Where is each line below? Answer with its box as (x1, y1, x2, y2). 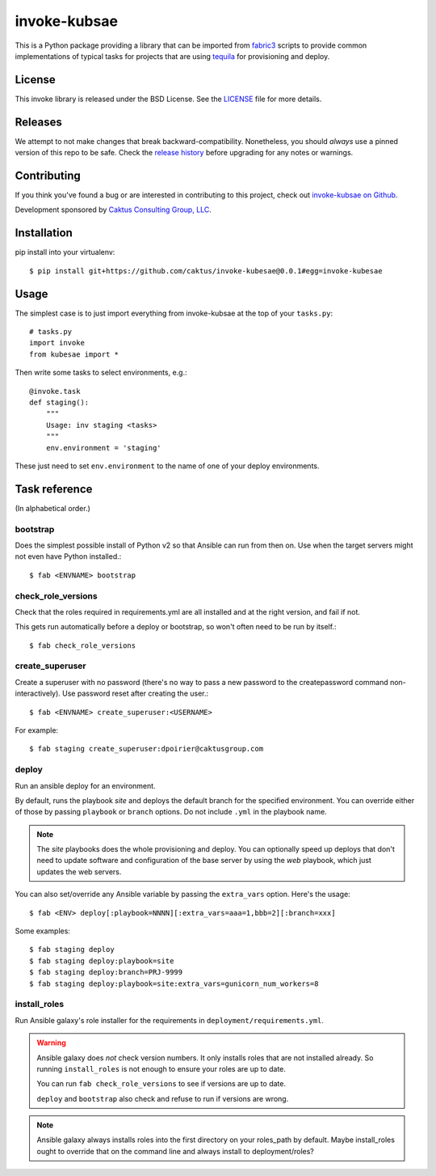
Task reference (15, 482, 93, 496)
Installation (15, 226, 73, 240)
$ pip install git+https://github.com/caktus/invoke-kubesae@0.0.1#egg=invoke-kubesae (29, 266, 383, 275)
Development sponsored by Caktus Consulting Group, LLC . (15, 205, 212, 214)
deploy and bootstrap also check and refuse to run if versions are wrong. (36, 1094, 289, 1103)
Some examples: (15, 926, 70, 936)
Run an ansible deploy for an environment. (15, 780, 157, 790)
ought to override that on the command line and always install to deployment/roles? (36, 1146, 314, 1156)
